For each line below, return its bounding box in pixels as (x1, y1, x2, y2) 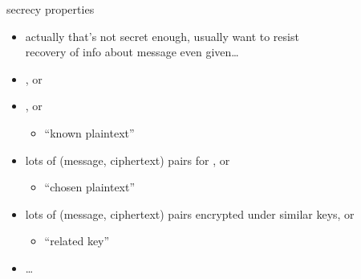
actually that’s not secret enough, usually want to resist (25, 27, 299, 44)
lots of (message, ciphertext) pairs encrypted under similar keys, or (25, 205, 355, 222)
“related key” (44, 232, 110, 249)
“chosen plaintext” (44, 178, 136, 195)
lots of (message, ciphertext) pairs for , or (25, 151, 230, 168)
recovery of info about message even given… (25, 43, 239, 60)
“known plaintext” (44, 124, 135, 141)
